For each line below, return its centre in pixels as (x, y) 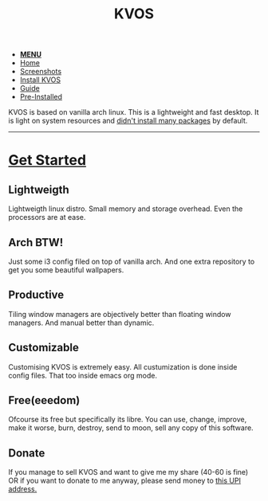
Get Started (47, 160)
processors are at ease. (47, 217)
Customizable (44, 348)
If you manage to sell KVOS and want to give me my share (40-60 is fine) (128, 472)
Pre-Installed (41, 97)
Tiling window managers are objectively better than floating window (120, 314)
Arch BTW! (36, 243)
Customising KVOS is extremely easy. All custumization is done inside (123, 366)
